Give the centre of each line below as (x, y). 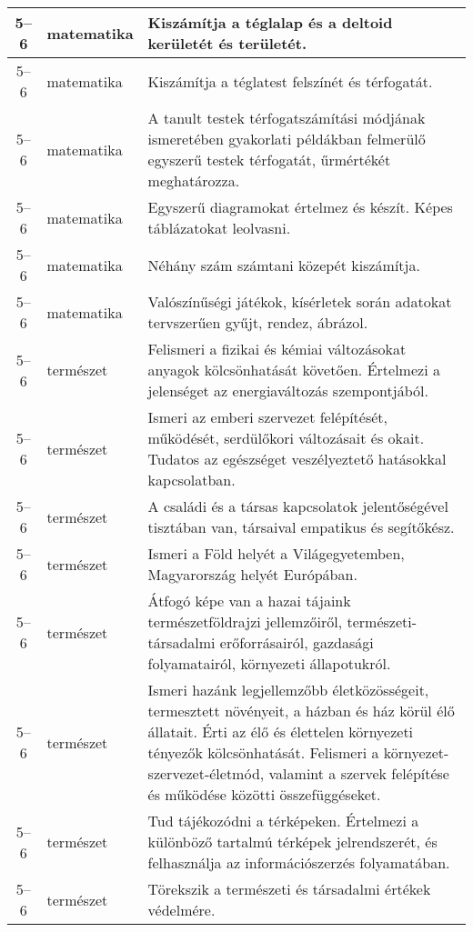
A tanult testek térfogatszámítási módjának (287, 118)
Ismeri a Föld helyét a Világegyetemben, (276, 553)
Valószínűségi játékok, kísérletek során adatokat (300, 301)
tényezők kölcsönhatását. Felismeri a (263, 752)
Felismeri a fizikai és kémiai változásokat (277, 349)
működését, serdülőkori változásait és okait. (286, 438)
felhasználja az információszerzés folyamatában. (299, 862)
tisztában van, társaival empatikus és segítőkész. (301, 527)
